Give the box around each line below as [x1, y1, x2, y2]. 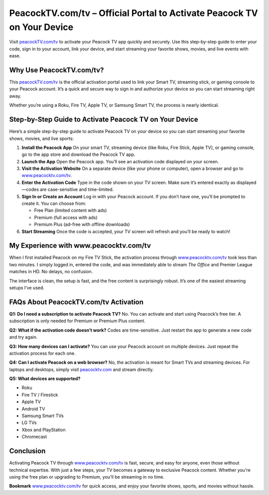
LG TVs [21, 420, 37, 426]
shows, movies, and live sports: [9, 135, 74, 141]
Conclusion [9, 447, 46, 456]
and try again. [9, 334, 38, 340]
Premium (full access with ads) [34, 214, 98, 220]
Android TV [21, 406, 45, 412]
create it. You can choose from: [21, 200, 87, 207]
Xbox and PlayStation [21, 427, 66, 433]
